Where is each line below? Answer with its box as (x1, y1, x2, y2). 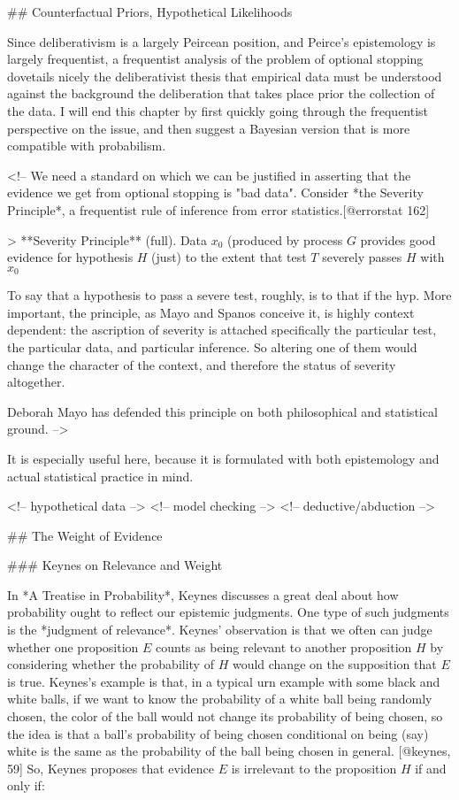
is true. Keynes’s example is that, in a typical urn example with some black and (7, 672, 440, 690)
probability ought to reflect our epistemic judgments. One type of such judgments (7, 603, 449, 621)
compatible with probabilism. (7, 136, 166, 155)
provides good (360, 230, 436, 249)
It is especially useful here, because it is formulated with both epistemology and (7, 449, 440, 467)
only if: (7, 776, 45, 795)
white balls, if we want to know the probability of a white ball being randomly (7, 689, 432, 708)
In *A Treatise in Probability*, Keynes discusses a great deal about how (7, 585, 399, 604)
